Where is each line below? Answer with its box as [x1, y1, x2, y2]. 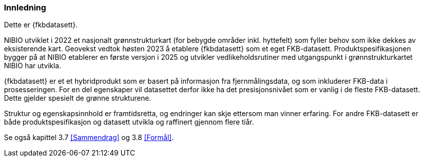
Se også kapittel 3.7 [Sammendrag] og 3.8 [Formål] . [4, 133, 174, 142]
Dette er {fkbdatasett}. [4, 20, 78, 29]
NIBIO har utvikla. [4, 61, 61, 70]
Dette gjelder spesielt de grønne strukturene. [4, 94, 151, 103]
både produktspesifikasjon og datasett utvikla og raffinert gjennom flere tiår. [4, 118, 254, 127]
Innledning [4, 2, 46, 12]
